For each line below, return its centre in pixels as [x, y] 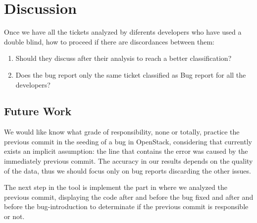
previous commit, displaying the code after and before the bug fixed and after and [129, 197]
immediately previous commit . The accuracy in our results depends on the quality [128, 161]
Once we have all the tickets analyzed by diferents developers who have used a [123, 32]
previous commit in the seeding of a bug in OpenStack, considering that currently [128, 141]
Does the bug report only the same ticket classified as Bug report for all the [131, 74]
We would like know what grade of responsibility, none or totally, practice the [122, 132]
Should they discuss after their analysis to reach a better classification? [124, 58]
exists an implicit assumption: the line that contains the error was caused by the [126, 151]
